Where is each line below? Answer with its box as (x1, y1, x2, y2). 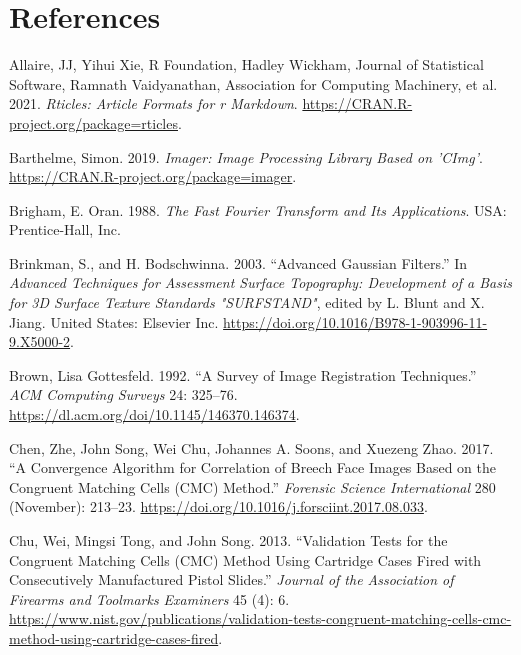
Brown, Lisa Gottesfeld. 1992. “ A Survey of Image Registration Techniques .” (9, 364, 477, 385)
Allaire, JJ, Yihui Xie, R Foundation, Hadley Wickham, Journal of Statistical (9, 54, 484, 75)
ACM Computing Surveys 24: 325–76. (9, 384, 238, 405)
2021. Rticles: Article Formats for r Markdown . (9, 93, 298, 114)
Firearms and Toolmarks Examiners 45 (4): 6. (9, 588, 290, 609)
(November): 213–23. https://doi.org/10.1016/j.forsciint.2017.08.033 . (9, 496, 428, 517)
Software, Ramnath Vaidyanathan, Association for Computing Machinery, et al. (9, 73, 498, 94)
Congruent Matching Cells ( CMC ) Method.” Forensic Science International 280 (9, 476, 496, 497)
